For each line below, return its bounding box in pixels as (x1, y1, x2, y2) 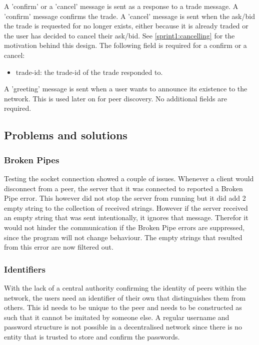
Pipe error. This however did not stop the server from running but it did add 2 (4, 193, 246, 203)
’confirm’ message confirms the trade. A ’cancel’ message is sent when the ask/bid (4, 10, 255, 21)
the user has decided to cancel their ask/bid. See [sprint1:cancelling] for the (4, 30, 235, 40)
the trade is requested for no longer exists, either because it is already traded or (4, 20, 248, 31)
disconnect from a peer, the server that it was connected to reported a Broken (4, 183, 243, 193)
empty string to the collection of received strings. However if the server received (4, 202, 248, 213)
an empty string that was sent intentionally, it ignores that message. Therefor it (4, 212, 248, 223)
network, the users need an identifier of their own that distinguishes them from (4, 292, 246, 303)
